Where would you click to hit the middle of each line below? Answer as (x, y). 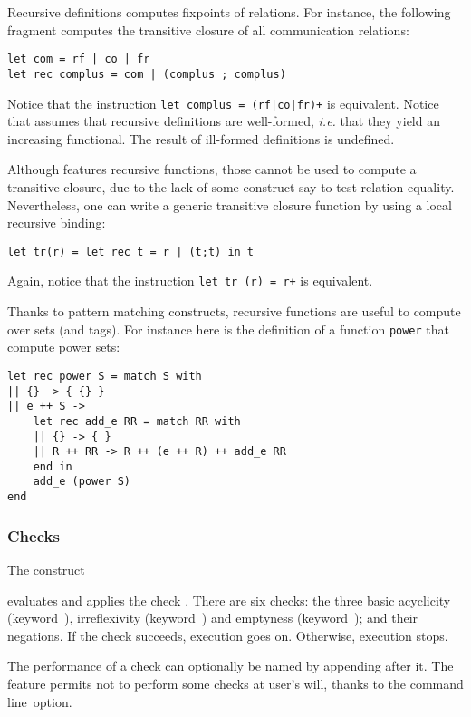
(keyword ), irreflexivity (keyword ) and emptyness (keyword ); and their (213, 618)
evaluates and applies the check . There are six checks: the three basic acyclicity (229, 600)
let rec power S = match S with (105, 376)
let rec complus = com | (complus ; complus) (147, 74)
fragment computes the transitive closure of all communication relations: (208, 29)
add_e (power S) (82, 482)
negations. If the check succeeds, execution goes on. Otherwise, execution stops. (228, 635)
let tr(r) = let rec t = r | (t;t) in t (131, 252)
